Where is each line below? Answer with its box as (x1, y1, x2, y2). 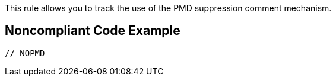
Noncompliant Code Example (5, 23, 180, 38)
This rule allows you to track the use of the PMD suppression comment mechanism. (5, 3, 332, 13)
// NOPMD (5, 48, 45, 58)
